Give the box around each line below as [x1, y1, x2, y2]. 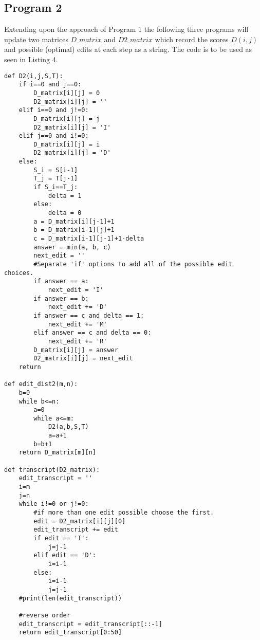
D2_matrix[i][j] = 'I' [33, 123, 111, 131]
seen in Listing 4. [4, 53, 58, 64]
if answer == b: [33, 295, 89, 302]
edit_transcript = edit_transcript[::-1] [18, 620, 162, 628]
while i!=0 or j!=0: [18, 500, 89, 508]
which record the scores [155, 33, 229, 44]
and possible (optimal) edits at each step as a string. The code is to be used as [4, 44, 252, 54]
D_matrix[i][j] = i [33, 140, 100, 148]
